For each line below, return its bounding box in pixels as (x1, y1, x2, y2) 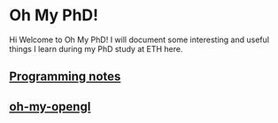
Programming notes (9, 69, 121, 84)
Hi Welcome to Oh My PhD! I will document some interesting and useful (9, 34, 270, 45)
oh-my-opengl (9, 98, 91, 114)
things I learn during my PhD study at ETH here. (9, 43, 183, 54)
